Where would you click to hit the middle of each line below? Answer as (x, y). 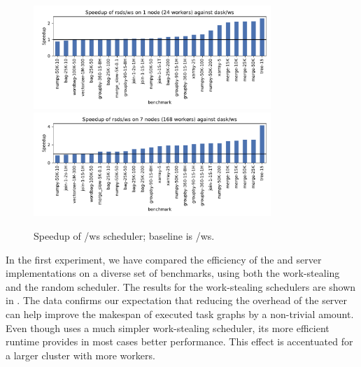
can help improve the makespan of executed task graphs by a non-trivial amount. (180, 314)
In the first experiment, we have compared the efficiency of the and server (164, 259)
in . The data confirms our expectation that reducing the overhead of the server (177, 300)
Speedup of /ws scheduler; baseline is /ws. (124, 235)
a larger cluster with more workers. (80, 355)
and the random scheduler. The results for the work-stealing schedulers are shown (181, 286)
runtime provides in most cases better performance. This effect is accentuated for (179, 341)
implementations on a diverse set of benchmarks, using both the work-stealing (173, 273)
